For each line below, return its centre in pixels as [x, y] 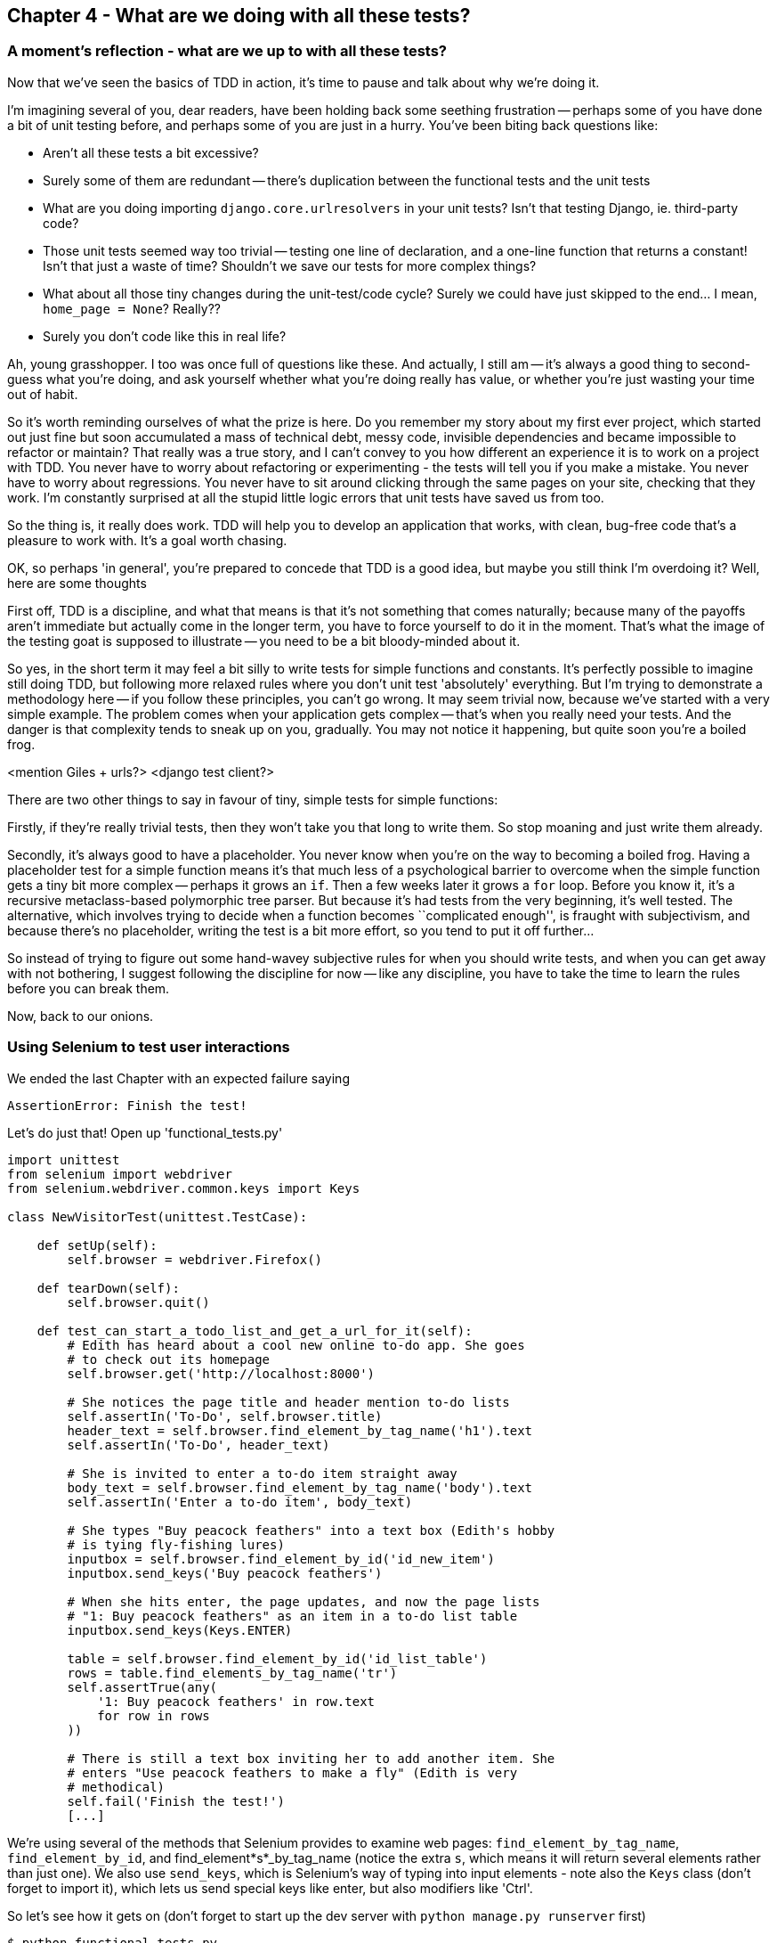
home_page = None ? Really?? [132, 308]
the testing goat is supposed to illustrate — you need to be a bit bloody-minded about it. [264, 641]
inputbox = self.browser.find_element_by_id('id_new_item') [281, 1559]
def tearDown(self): [108, 1288]
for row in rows [154, 1715]
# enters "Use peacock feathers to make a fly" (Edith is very [292, 1772]
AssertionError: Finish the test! [127, 1105]
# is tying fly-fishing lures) [176, 1544]
